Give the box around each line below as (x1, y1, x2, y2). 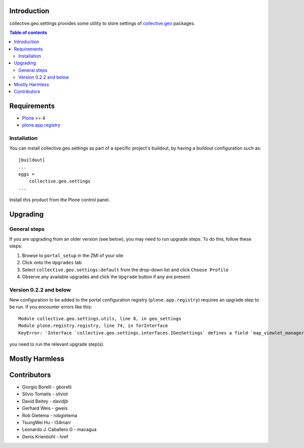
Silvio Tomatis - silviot (22, 391, 68, 397)
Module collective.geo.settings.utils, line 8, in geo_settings (18, 316, 182, 321)
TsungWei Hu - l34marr (22, 419, 71, 425)
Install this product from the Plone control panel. (9, 197, 110, 203)
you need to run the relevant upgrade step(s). (9, 341, 105, 347)
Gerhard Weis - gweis (22, 405, 68, 412)
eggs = (18, 171, 35, 177)
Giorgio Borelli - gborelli (22, 384, 72, 390)
